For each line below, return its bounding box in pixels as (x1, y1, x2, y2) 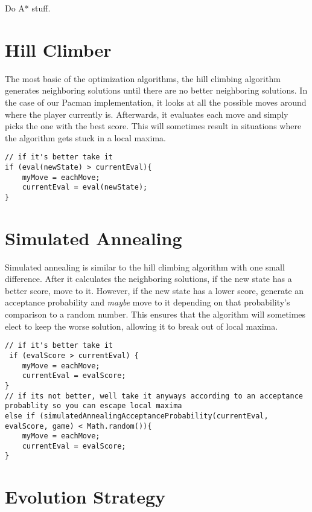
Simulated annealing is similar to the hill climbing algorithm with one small (5, 260, 285, 273)
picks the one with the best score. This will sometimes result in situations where (5, 120, 302, 132)
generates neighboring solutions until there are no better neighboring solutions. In (5, 84, 308, 97)
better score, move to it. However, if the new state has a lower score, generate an (5, 284, 304, 296)
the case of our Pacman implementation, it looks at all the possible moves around (5, 95, 307, 108)
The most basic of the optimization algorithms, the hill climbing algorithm (5, 72, 281, 85)
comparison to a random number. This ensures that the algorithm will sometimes (5, 308, 306, 321)
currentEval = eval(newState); (22, 183, 148, 192)
